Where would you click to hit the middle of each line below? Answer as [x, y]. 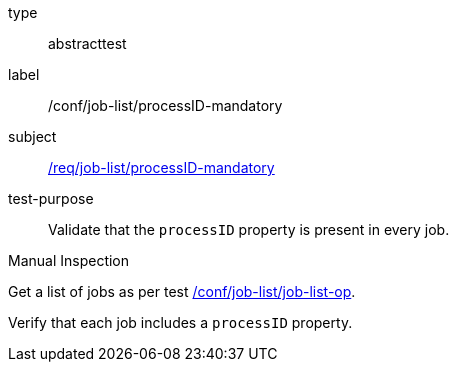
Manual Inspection [69, 260]
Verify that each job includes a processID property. [180, 322]
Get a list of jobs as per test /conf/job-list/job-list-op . [182, 291]
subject [32, 136]
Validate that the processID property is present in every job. [249, 229]
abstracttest [87, 43]
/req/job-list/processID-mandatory [161, 167]
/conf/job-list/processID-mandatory [165, 105]
